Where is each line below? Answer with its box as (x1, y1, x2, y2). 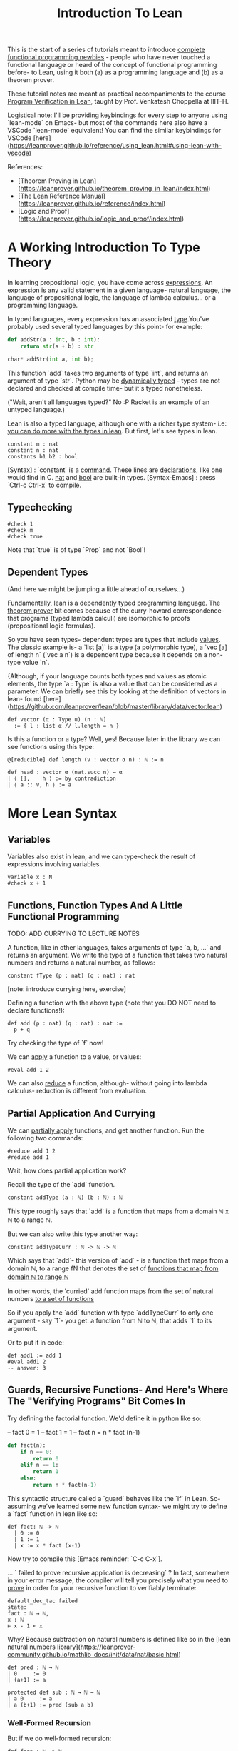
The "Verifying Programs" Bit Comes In (7, 1395, 186, 1408)
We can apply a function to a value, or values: (7, 1053, 142, 1061)
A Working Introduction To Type (7, 239, 201, 256)
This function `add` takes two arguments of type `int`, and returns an (7, 368, 209, 377)
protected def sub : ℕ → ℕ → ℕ (7, 1689, 100, 1696)
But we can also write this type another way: (7, 1230, 138, 1238)
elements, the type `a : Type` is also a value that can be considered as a (7, 680, 219, 688)
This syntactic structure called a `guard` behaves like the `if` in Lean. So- (7, 1494, 221, 1502)
